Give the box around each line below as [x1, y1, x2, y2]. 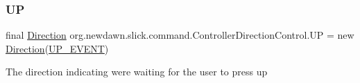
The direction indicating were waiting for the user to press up [6, 64, 268, 79]
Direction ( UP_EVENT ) [6, 41, 109, 55]
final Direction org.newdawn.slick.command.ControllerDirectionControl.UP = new [6, 28, 354, 42]
